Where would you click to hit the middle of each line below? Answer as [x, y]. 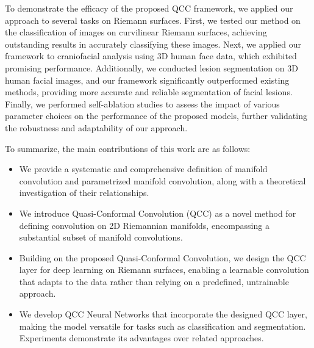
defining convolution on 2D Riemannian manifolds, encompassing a [144, 225]
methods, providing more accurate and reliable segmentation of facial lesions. [149, 92]
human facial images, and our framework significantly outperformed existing [147, 80]
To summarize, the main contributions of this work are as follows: [128, 148]
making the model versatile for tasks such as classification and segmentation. [162, 326]
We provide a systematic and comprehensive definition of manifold [143, 169]
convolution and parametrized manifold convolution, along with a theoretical [162, 180]
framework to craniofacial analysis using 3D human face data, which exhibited [151, 56]
